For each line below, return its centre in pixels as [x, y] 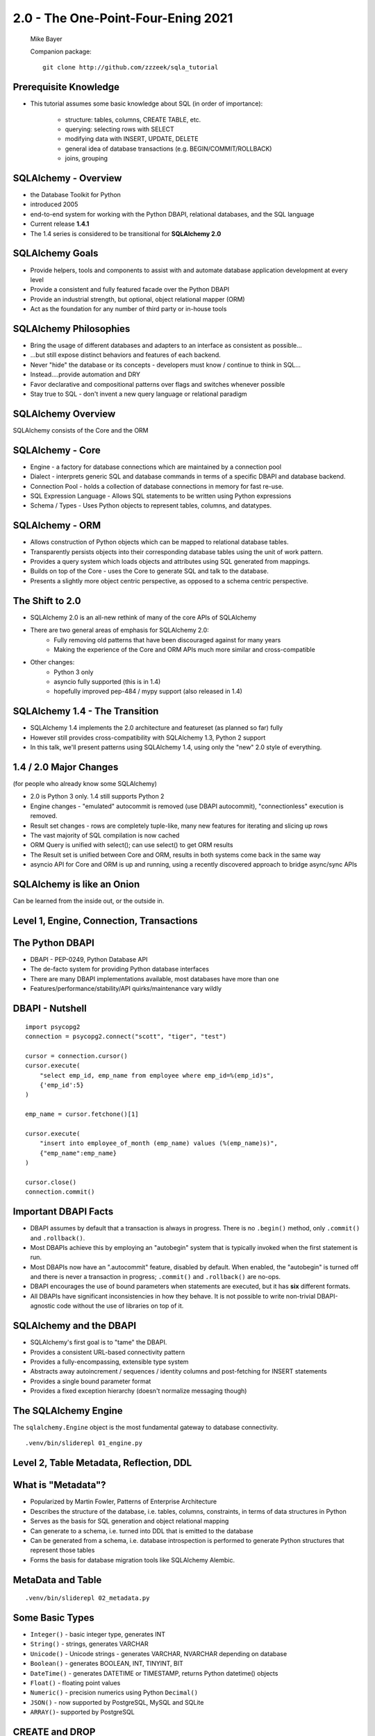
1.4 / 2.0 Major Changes [66, 767]
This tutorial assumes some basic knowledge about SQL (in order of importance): [147, 103]
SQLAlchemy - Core [57, 450]
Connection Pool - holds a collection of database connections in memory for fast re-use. [157, 486]
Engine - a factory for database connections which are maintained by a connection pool [156, 467]
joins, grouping [86, 158]
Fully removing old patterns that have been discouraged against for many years [167, 640]
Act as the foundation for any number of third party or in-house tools [128, 309]
